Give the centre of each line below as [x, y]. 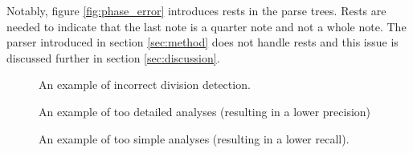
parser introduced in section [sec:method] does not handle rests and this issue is [202, 42]
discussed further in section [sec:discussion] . [113, 57]
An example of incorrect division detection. [145, 85]
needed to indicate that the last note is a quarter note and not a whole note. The [206, 26]
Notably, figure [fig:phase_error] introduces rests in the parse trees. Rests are [196, 10]
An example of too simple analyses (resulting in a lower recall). [194, 138]
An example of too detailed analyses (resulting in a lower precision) [205, 111]
